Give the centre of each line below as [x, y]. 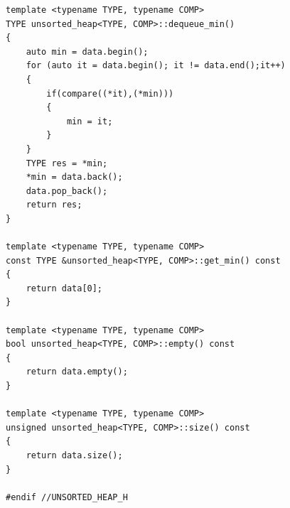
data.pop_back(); [67, 191]
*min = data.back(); [74, 177]
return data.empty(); [77, 372]
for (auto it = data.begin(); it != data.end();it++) [156, 66]
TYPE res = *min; [67, 163]
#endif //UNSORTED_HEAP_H [67, 497]
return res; [54, 205]
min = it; [90, 121]
